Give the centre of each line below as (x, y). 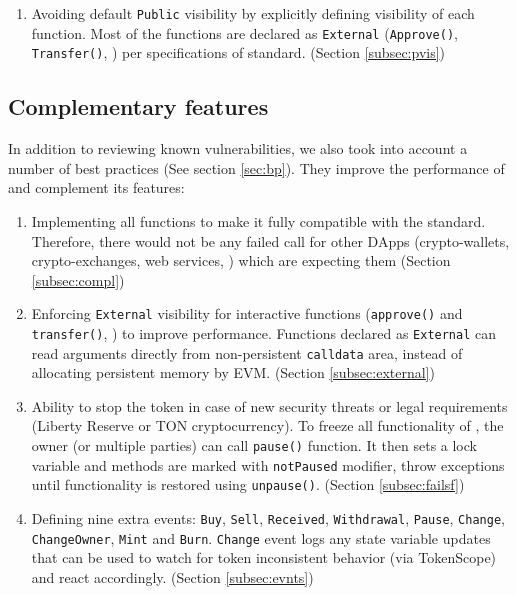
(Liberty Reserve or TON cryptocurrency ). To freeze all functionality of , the (267, 425)
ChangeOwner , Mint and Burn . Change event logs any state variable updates (261, 537)
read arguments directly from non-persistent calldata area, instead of (247, 352)
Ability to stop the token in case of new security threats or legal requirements (269, 405)
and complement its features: (96, 187)
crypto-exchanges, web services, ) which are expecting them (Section (241, 260)
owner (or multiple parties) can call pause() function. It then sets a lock (254, 445)
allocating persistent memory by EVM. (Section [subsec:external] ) (233, 372)
